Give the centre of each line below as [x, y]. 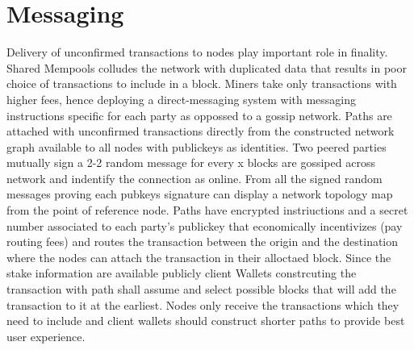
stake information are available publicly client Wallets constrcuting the [182, 273]
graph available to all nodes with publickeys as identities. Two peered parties [197, 146]
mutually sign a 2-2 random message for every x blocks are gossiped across [191, 162]
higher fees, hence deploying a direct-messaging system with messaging [182, 99]
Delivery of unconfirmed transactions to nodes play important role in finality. [197, 52]
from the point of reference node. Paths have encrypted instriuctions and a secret [207, 210]
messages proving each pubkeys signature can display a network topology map [200, 194]
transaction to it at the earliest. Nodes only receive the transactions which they [203, 304]
